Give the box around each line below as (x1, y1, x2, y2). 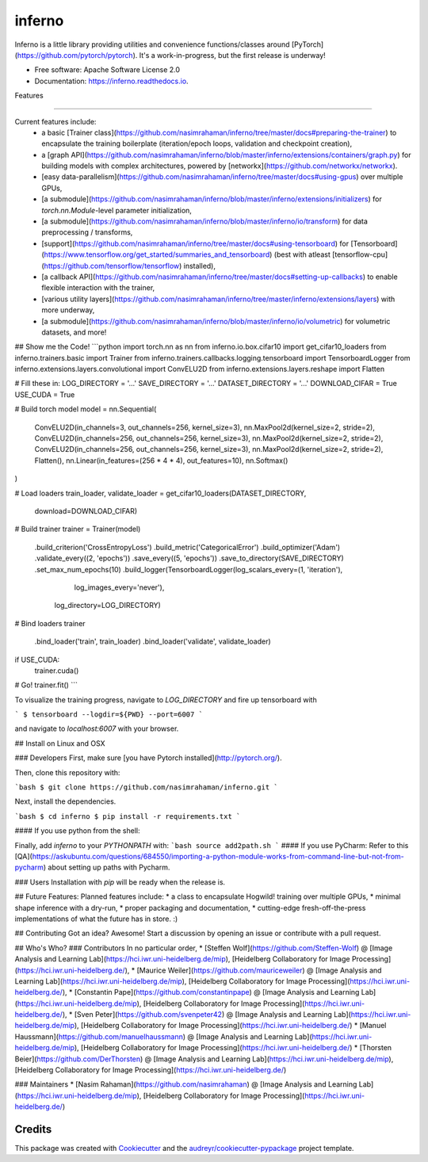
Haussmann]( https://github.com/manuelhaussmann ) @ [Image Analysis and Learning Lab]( (14, 1031, 312, 1042)
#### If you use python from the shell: (14, 826, 140, 835)
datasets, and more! (41, 327, 107, 337)
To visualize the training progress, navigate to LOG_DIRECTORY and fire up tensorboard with (14, 694, 317, 705)
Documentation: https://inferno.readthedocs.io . (34, 76, 189, 86)
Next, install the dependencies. (14, 797, 117, 806)
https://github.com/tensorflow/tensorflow (44, 261, 180, 270)
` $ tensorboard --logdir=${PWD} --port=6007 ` (14, 710, 204, 719)
